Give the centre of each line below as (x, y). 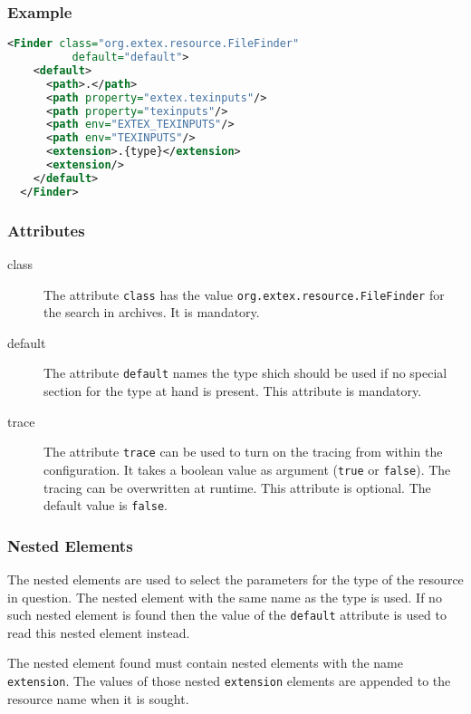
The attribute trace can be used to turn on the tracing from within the (243, 452)
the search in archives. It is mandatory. (152, 312)
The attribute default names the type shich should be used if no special (245, 373)
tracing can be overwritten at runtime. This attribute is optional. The (237, 487)
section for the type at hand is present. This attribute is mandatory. (233, 391)
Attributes (46, 230)
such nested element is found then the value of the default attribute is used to (227, 615)
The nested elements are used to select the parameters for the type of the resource (235, 579)
